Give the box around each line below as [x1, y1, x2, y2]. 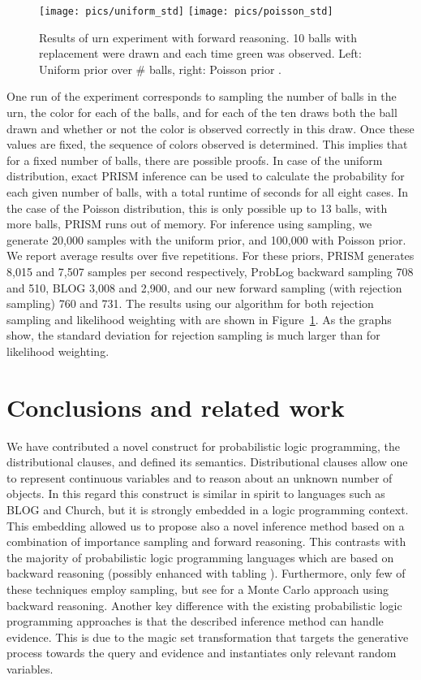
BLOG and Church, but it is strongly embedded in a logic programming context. [6, 501, 409, 518]
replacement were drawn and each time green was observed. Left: [39, 45, 362, 62]
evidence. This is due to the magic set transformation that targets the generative [6, 628, 409, 645]
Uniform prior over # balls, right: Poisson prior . [39, 60, 282, 77]
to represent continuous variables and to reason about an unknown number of [6, 469, 393, 486]
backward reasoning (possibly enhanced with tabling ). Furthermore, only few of [6, 565, 406, 582]
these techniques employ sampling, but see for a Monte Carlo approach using [6, 581, 389, 597]
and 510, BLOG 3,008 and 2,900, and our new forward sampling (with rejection [6, 279, 402, 296]
